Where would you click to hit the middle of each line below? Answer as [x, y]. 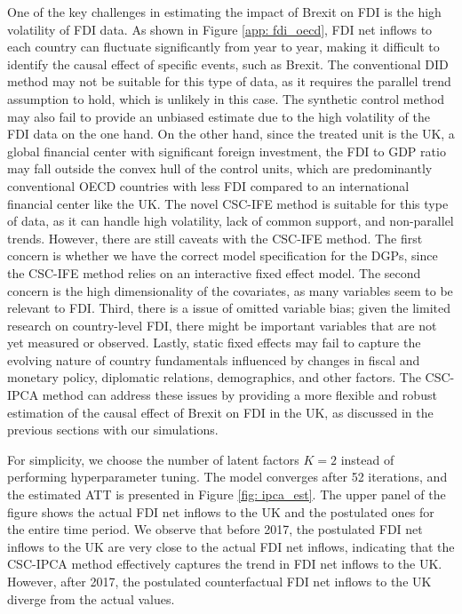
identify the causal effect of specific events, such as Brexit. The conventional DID [228, 64]
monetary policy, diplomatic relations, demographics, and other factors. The [214, 377]
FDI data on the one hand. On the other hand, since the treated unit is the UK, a [231, 134]
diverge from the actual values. [91, 598]
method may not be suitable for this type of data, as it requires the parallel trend [229, 81]
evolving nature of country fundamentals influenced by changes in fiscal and [214, 359]
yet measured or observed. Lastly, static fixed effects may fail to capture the [214, 343]
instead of [367, 459]
